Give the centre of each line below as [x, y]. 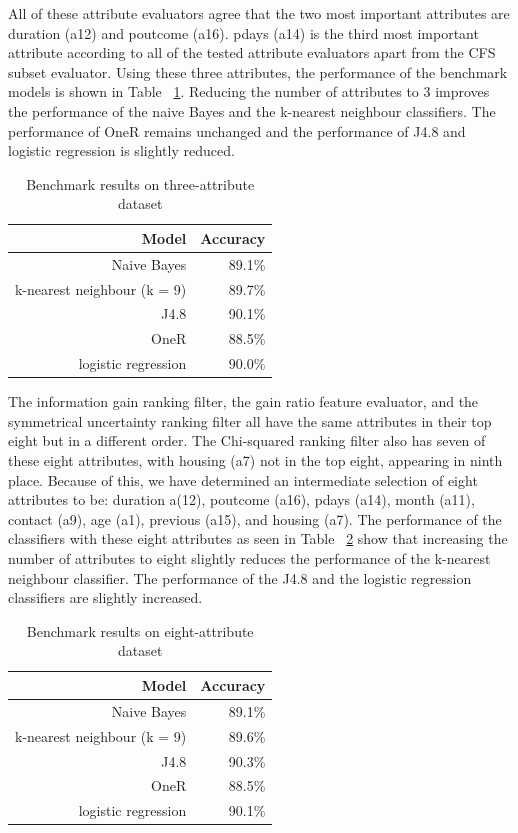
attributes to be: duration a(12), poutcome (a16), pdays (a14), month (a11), [241, 499]
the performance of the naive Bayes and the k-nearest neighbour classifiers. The [252, 110]
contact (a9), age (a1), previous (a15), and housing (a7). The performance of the [255, 518]
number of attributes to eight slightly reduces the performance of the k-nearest [249, 558]
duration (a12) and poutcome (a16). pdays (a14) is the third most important [243, 32]
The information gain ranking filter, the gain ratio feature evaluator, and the [243, 401]
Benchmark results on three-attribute [140, 183]
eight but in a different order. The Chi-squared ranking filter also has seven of [247, 440]
